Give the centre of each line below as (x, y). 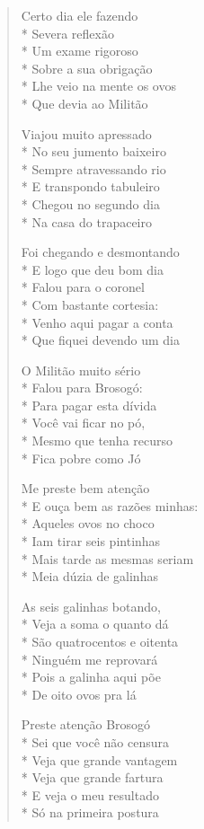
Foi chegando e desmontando (100, 252)
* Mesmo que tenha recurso (97, 441)
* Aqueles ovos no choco (88, 523)
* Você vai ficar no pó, (83, 423)
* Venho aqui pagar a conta (97, 322)
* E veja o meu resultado (90, 794)
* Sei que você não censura (95, 741)
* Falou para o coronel (83, 287)
